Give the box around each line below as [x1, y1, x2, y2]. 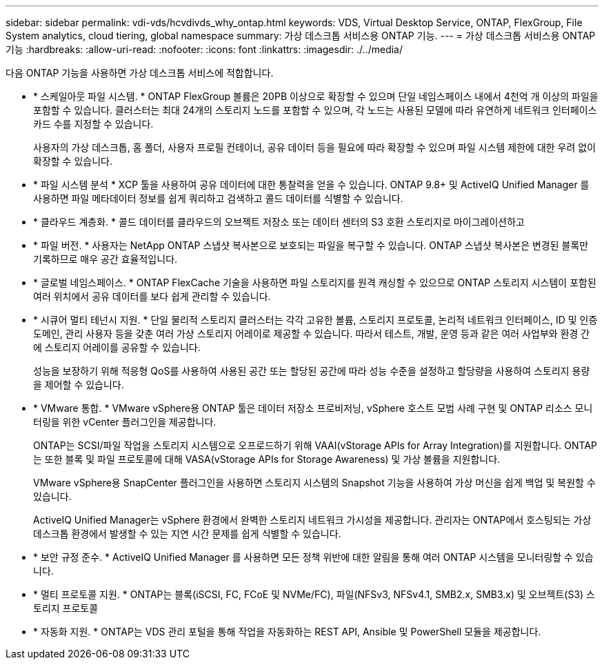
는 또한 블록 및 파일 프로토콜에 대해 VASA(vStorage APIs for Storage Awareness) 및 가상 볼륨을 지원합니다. [33, 453, 501, 465]
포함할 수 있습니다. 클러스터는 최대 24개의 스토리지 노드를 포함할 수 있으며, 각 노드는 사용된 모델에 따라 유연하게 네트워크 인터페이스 [33, 104, 597, 116]
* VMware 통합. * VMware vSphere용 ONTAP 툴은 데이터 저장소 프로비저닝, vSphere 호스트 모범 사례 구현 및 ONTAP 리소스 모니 [33, 402, 593, 414]
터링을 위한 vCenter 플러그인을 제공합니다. [33, 416, 217, 428]
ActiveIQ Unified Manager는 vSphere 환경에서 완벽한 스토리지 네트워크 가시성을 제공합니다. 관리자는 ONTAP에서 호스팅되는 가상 [33, 514, 592, 526]
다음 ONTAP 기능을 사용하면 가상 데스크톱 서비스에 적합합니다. [6, 67, 274, 79]
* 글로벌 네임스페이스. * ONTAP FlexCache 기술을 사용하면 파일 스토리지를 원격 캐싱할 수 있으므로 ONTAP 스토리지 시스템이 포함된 [33, 277, 596, 288]
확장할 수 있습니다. [33, 155, 112, 167]
